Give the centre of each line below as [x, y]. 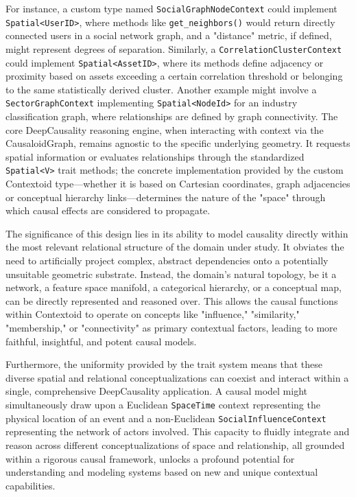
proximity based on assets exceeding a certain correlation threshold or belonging [174, 76]
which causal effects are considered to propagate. [108, 210]
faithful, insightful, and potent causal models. [101, 341]
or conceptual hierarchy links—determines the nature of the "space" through [166, 197]
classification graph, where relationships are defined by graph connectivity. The [172, 116]
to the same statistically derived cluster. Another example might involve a [161, 89]
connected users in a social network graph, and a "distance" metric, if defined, [169, 35]
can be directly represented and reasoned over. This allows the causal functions [172, 300]
